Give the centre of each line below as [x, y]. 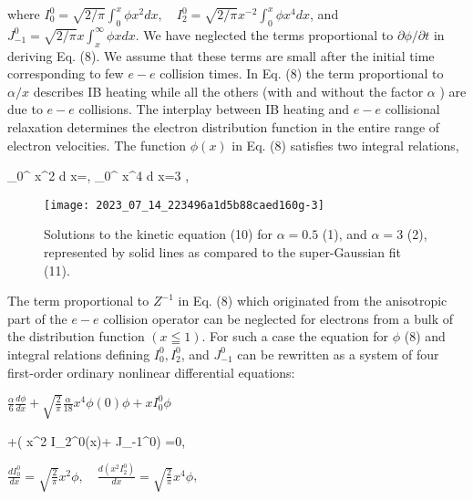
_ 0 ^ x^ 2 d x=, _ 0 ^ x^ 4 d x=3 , [98, 176]
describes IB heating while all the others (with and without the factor [228, 91]
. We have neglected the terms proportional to [264, 34]
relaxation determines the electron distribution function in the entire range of [224, 126]
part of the [37, 318]
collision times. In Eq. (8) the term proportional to [302, 73]
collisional [412, 109]
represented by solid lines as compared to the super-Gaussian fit [222, 252]
